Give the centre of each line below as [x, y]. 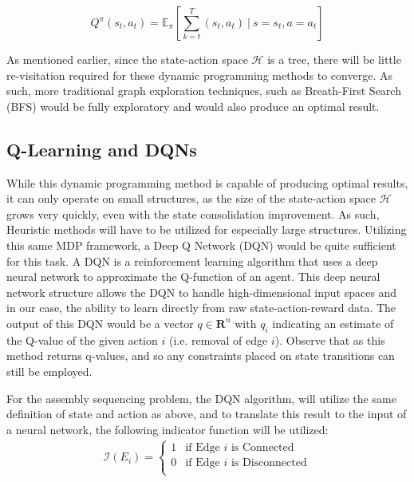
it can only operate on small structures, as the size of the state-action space [191, 198]
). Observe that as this [330, 340]
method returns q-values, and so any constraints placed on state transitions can [201, 356]
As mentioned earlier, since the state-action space [127, 59]
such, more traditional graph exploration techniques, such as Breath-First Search [204, 91]
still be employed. [49, 371]
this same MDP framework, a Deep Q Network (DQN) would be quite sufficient [201, 245]
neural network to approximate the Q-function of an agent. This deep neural [193, 277]
